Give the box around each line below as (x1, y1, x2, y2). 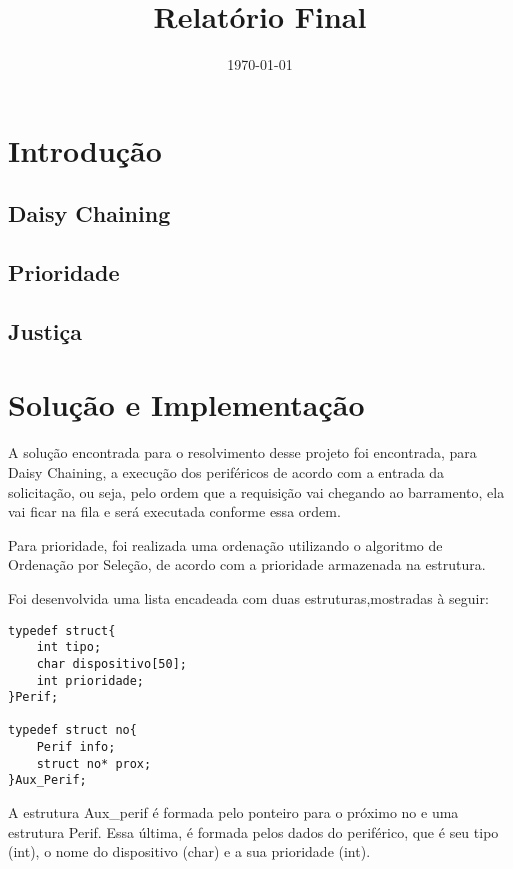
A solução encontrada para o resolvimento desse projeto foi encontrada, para (8, 442, 477, 463)
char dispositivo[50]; (36, 656, 187, 671)
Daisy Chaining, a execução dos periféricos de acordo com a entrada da (8, 461, 445, 482)
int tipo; (36, 640, 102, 655)
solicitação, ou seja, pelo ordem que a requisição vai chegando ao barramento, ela (8, 481, 505, 502)
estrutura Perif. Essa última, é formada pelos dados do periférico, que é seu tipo (8, 821, 499, 842)
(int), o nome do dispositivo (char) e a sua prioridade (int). (8, 841, 371, 862)
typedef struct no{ (8, 723, 137, 738)
